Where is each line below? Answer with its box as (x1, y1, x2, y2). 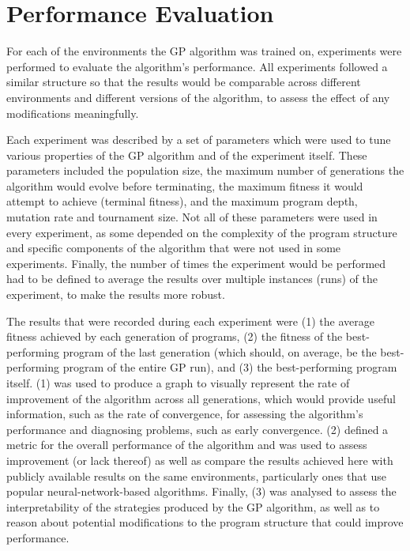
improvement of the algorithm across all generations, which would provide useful (6, 390, 396, 406)
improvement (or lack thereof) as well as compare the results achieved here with (6, 451, 393, 468)
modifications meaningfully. (6, 104, 139, 121)
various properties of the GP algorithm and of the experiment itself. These (6, 146, 367, 163)
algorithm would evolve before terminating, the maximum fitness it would (6, 177, 363, 194)
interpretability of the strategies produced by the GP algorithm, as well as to (6, 498, 380, 515)
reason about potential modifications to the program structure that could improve (6, 514, 404, 530)
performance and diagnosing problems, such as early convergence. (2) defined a (6, 421, 389, 437)
